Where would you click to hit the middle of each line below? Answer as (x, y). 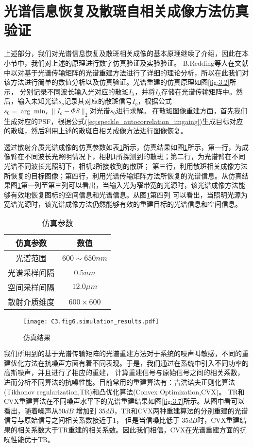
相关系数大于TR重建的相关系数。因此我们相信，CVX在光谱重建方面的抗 (132, 430)
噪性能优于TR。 (29, 439)
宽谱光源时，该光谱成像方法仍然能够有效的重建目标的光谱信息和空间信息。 (123, 204)
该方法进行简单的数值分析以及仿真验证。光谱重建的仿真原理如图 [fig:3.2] (117, 82)
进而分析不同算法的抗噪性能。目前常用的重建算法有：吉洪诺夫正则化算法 (119, 382)
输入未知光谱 (38, 101)
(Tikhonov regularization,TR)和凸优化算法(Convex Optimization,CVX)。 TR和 (124, 391)
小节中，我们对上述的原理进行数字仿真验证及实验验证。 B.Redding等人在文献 (126, 63)
